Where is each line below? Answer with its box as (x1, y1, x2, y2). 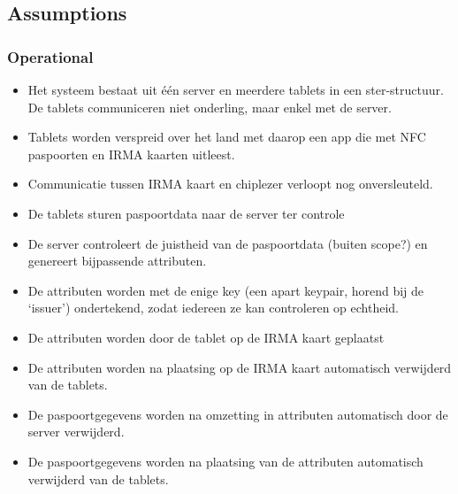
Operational (7, 45, 94, 67)
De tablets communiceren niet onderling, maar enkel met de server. (27, 97, 392, 116)
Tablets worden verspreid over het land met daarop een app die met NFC (27, 127, 426, 146)
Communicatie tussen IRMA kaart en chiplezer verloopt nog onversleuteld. (27, 174, 433, 193)
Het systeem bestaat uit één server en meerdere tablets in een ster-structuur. (27, 81, 444, 98)
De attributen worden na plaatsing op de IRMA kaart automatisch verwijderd (27, 358, 452, 376)
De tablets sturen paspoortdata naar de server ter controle (27, 204, 345, 222)
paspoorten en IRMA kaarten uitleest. (27, 144, 235, 163)
